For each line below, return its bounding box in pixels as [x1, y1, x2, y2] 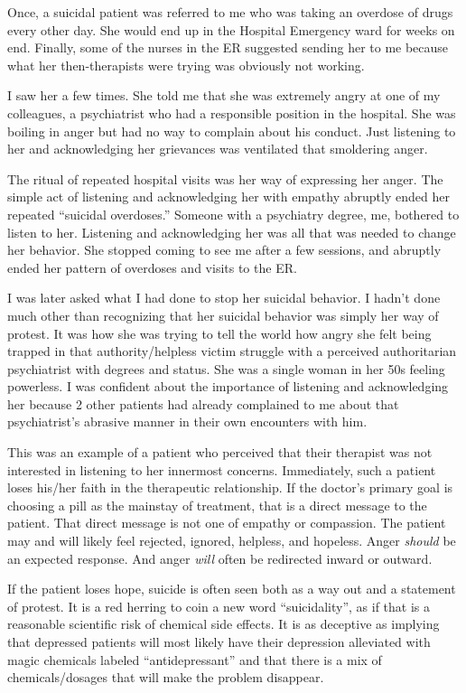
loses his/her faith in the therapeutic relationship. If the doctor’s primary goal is [7, 478, 453, 497]
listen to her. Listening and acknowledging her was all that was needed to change [7, 222, 456, 241]
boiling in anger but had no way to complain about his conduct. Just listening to [7, 121, 456, 140]
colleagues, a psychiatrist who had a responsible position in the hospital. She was [7, 103, 456, 122]
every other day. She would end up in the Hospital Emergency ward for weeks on [7, 20, 455, 39]
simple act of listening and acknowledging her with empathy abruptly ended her [7, 187, 450, 206]
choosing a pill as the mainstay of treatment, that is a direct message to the [7, 495, 427, 514]
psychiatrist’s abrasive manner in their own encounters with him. [7, 412, 368, 431]
